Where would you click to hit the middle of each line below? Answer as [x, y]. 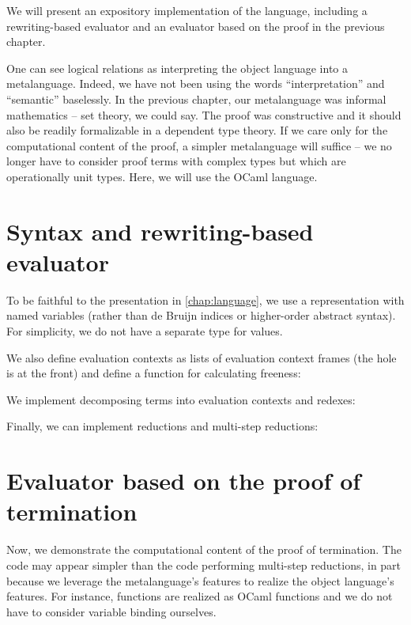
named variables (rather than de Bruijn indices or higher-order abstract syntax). [201, 315]
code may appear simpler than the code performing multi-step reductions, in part [204, 564]
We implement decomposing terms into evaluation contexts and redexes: [181, 399]
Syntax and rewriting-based [160, 231]
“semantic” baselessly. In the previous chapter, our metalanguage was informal [196, 98]
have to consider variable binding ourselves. [111, 611]
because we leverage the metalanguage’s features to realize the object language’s [200, 580]
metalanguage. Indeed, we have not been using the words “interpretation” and [196, 83]
